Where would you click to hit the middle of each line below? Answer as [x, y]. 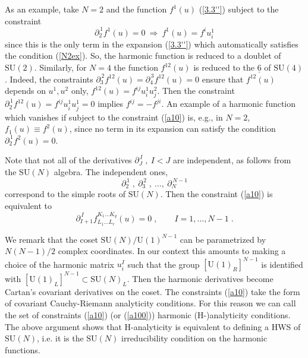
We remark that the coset [51, 239]
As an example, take [42, 9]
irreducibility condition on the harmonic [194, 338]
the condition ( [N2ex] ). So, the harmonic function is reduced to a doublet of [143, 56]
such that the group [164, 264]
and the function [136, 9]
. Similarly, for [60, 67]
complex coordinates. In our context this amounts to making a [172, 251]
